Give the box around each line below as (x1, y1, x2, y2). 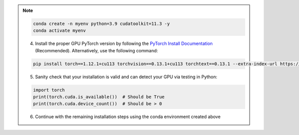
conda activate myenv (33, 28, 86, 33)
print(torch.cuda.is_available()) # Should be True (33, 94, 165, 100)
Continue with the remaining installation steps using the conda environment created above (35, 114, 221, 120)
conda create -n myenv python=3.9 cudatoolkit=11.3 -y (33, 20, 170, 26)
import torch (33, 87, 65, 93)
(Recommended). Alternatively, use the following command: (35, 47, 158, 53)
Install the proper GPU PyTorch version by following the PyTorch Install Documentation (35, 40, 213, 47)
